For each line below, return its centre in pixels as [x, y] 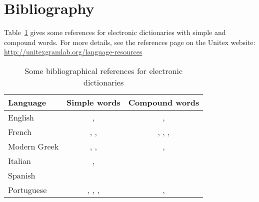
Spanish [22, 175]
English [21, 117]
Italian [19, 160]
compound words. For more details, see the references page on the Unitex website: [130, 42]
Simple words [93, 102]
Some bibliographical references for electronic [104, 70]
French [20, 131]
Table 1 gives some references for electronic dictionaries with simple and [115, 32]
